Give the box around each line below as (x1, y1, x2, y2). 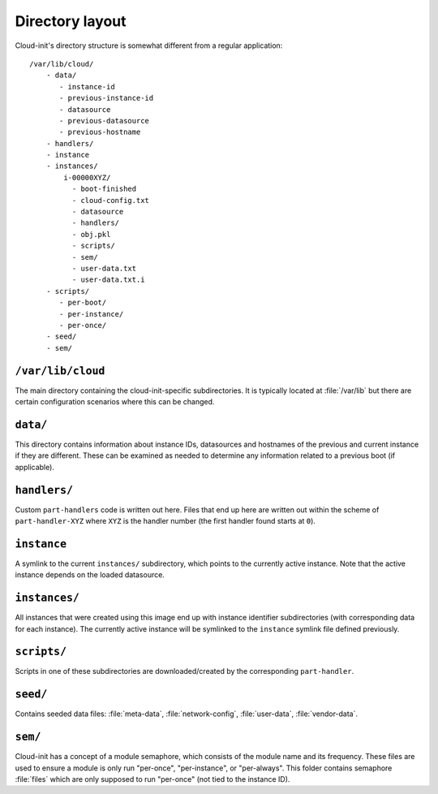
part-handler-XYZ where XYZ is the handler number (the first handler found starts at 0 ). (15, 516, 316, 525)
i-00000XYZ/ (63, 173, 111, 182)
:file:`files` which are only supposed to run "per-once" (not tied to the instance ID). (15, 775, 290, 784)
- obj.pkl (71, 230, 111, 239)
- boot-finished (71, 184, 137, 194)
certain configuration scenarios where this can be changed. (15, 397, 215, 406)
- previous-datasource (59, 116, 150, 125)
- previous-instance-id (59, 93, 154, 103)
